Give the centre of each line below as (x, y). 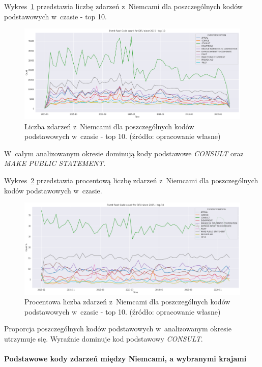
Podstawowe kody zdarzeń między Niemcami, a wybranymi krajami (125, 359)
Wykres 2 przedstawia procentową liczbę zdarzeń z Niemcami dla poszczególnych (131, 180)
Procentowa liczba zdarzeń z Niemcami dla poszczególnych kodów (127, 302)
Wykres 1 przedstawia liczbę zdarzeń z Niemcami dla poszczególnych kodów (123, 6)
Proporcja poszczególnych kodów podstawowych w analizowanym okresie (118, 329)
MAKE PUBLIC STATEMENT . (55, 163)
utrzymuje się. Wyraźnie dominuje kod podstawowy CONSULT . (104, 339)
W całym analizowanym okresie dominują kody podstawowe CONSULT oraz (124, 153)
